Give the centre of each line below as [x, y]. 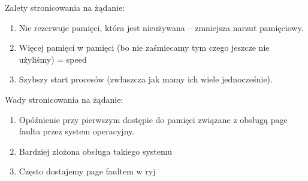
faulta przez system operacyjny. [77, 131]
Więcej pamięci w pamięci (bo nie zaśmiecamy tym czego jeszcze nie [144, 47]
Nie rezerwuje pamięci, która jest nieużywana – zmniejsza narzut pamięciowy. [161, 27]
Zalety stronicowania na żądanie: [65, 7]
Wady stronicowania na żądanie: [64, 99]
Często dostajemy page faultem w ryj [87, 171]
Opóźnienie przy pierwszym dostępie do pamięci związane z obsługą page [153, 119]
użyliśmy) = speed [53, 59]
